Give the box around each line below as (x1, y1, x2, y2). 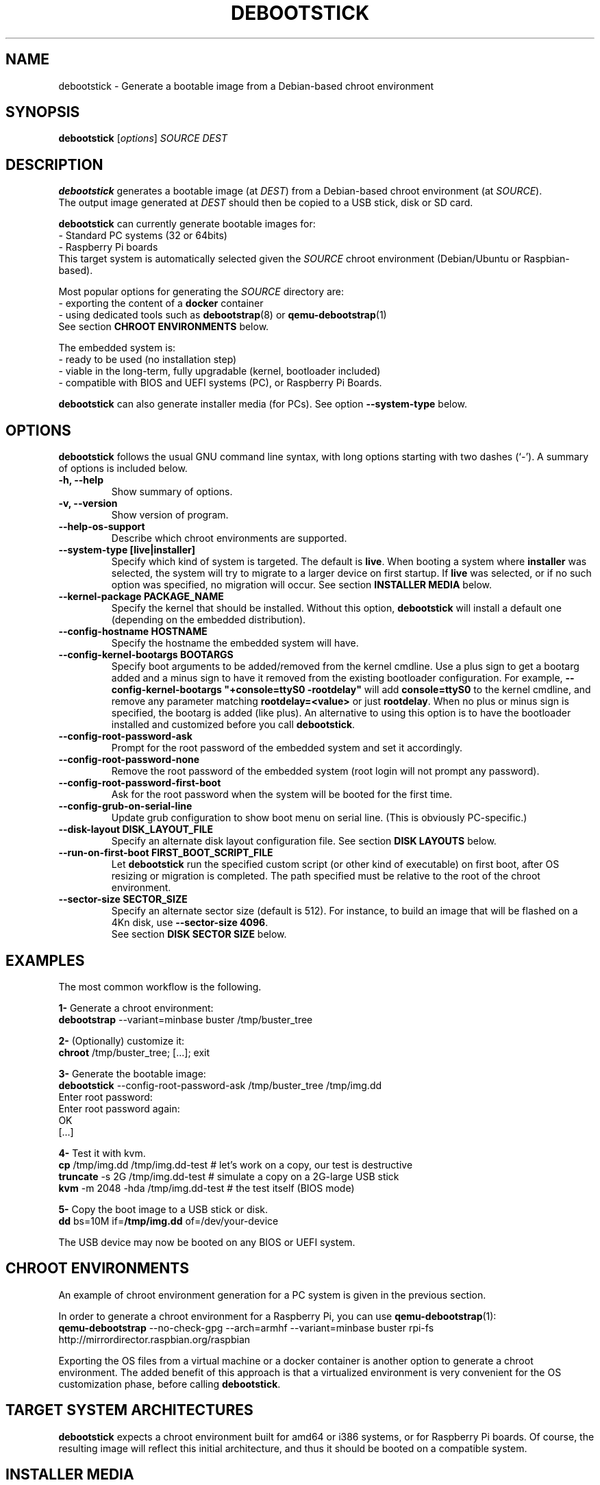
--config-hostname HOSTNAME (58, 625, 208, 638)
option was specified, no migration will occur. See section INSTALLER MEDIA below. (111, 579, 492, 591)
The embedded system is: (58, 342, 176, 354)
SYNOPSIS (5, 103, 80, 121)
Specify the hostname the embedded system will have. (111, 637, 359, 649)
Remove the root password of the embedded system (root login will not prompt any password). (111, 765, 540, 777)
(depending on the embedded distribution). (111, 614, 306, 626)
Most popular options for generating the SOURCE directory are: (58, 286, 345, 298)
